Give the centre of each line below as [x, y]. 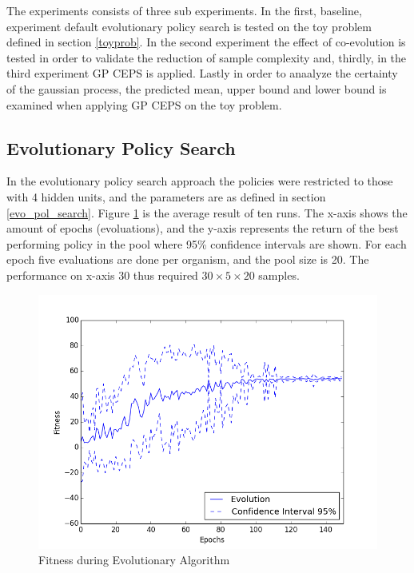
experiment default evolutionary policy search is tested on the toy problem [189, 26]
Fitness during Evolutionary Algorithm [134, 560]
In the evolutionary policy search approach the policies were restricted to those [200, 181]
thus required [165, 275]
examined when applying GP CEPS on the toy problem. [144, 104]
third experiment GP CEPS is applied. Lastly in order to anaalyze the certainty [202, 73]
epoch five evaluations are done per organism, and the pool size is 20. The [188, 259]
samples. [279, 275]
